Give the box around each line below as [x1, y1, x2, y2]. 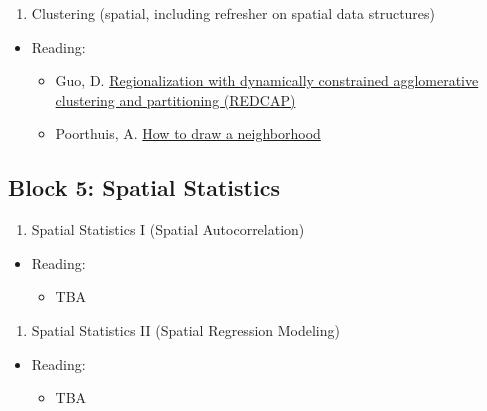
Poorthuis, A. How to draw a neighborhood [55, 123, 321, 144]
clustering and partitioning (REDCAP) [55, 89, 296, 110]
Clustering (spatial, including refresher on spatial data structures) [31, 3, 436, 23]
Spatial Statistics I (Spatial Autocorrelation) [31, 219, 305, 240]
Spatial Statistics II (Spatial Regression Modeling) [31, 319, 340, 340]
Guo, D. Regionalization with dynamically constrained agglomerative [55, 70, 479, 91]
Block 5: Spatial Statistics [8, 172, 280, 203]
